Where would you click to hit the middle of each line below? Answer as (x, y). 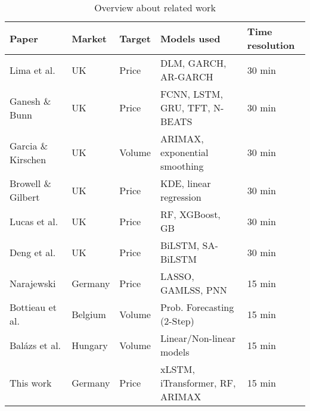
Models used (190, 38)
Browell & (31, 183)
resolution (271, 45)
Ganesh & (30, 101)
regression (181, 197)
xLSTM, (177, 369)
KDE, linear (185, 183)
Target (135, 38)
